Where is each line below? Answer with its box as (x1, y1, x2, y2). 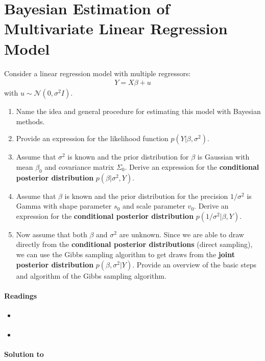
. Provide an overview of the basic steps (132, 259, 256, 269)
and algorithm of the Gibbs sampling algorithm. (16, 270, 166, 281)
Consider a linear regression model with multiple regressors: (4, 67, 191, 78)
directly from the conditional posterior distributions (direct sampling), (16, 239, 253, 250)
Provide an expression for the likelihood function (16, 133, 168, 144)
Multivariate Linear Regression (4, 18, 228, 39)
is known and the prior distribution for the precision (64, 190, 228, 201)
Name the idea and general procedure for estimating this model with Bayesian (16, 106, 261, 117)
